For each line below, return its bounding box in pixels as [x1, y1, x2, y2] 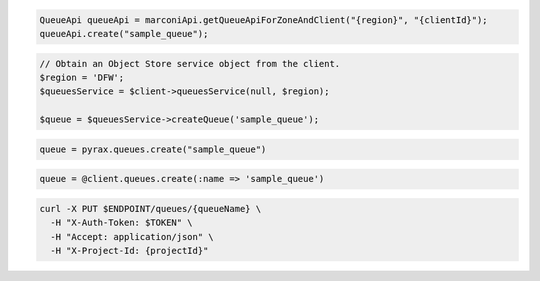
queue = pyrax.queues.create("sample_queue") [39, 143, 267, 155]
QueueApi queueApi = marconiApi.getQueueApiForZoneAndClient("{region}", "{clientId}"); [39, 14, 489, 25]
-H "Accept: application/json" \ [50, 231, 214, 242]
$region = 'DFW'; [39, 71, 125, 83]
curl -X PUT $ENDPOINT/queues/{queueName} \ [39, 203, 262, 214]
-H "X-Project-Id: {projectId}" [50, 245, 209, 257]
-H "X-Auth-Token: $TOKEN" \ [50, 217, 194, 229]
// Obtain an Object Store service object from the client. [39, 58, 341, 69]
